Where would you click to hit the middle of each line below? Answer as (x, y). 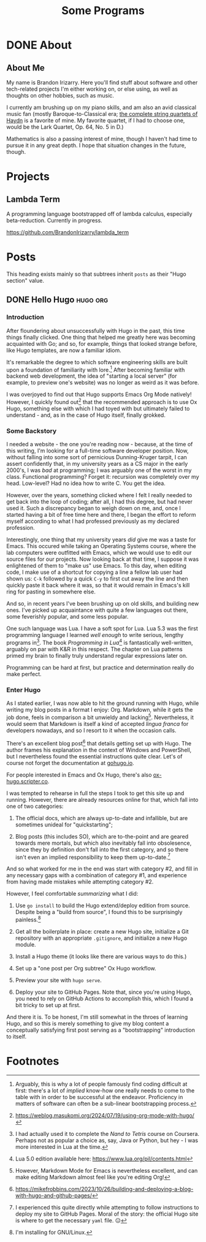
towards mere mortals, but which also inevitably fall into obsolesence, (103, 843)
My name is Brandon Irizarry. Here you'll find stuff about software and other (102, 82)
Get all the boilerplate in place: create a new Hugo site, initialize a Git (102, 931)
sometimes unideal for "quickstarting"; (64, 825)
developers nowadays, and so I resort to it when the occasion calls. (91, 730)
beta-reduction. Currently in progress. (54, 220)
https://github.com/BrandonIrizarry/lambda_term (68, 232)
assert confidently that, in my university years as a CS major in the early (97, 464)
